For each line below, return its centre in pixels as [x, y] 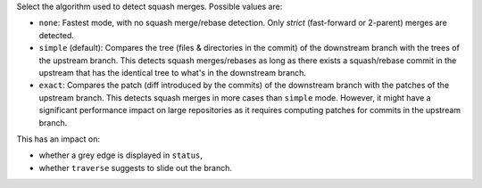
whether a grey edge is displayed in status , [120, 155]
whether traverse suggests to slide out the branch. [135, 168]
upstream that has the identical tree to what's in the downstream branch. [173, 72]
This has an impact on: [58, 139]
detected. [57, 35]
